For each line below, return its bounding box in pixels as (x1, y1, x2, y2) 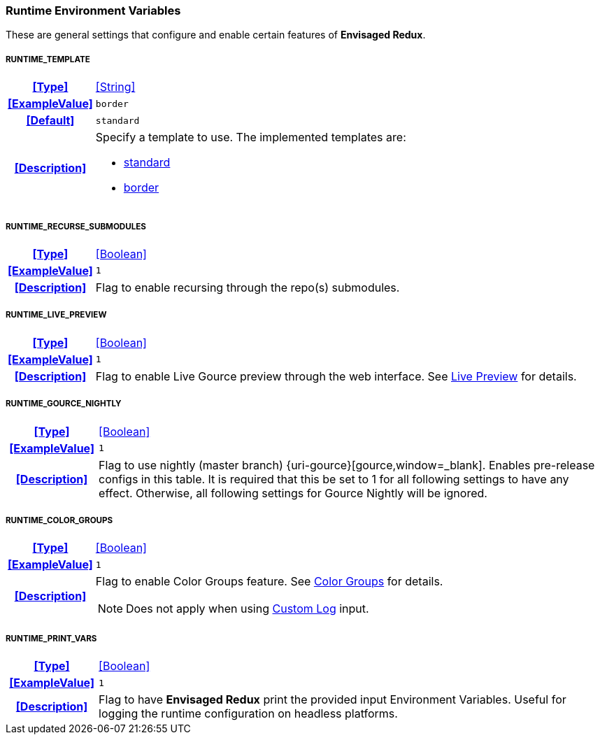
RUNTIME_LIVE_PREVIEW (6, 310, 107, 320)
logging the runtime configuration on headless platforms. (99, 706, 398, 721)
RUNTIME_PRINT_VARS (6, 633, 97, 643)
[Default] (26, 113, 75, 128)
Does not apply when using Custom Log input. (125, 602, 369, 616)
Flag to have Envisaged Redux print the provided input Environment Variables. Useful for (99, 692, 566, 707)
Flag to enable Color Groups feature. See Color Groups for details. (95, 574, 443, 589)
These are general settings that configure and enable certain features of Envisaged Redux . (6, 29, 426, 41)
